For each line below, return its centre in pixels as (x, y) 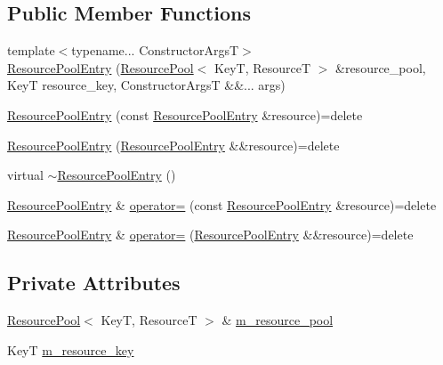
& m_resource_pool (278, 320)
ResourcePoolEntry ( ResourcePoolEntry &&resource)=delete (173, 145)
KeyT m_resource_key (71, 349)
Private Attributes (94, 283)
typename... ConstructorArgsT (155, 50)
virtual (25, 175)
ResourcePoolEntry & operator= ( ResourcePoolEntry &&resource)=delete (210, 235)
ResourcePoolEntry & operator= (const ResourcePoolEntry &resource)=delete (222, 204)
